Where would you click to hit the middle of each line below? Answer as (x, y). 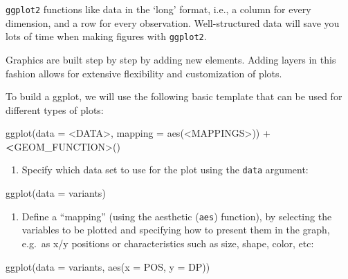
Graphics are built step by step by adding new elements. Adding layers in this (171, 59)
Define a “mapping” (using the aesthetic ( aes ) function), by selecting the (177, 216)
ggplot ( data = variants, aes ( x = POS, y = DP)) (108, 266)
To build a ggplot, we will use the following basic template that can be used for (174, 96)
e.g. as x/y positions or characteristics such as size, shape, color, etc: (168, 243)
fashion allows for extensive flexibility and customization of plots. (144, 73)
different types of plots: (55, 109)
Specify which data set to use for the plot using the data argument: (165, 170)
